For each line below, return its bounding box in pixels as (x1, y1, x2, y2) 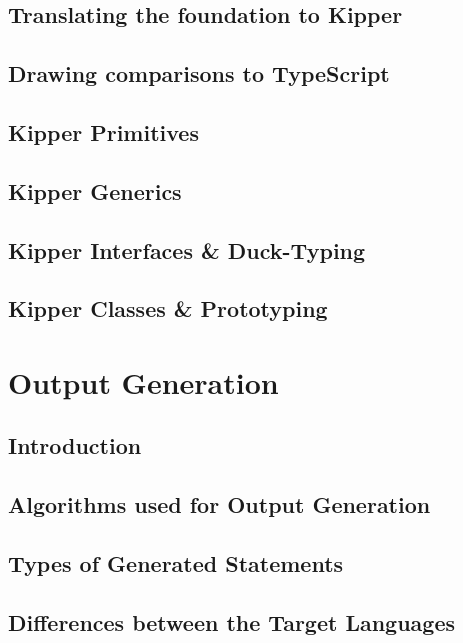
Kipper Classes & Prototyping (8, 293, 328, 324)
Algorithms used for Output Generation (8, 489, 431, 520)
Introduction (8, 430, 142, 461)
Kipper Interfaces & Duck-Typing (8, 234, 366, 265)
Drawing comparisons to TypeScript (8, 58, 390, 89)
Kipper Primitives (8, 116, 199, 147)
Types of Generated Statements (8, 548, 344, 579)
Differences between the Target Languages (8, 606, 456, 637)
